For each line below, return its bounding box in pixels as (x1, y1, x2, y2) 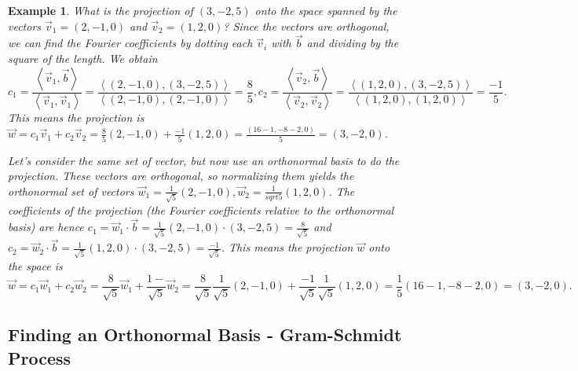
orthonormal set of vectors (8, 182, 134, 199)
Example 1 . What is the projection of (8, 2, 193, 18)
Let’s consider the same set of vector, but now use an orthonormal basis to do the (8, 152, 400, 168)
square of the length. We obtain (8, 50, 158, 66)
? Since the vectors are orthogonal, (223, 17, 390, 34)
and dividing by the (306, 35, 399, 51)
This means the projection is (8, 109, 144, 126)
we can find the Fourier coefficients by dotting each (8, 35, 253, 51)
